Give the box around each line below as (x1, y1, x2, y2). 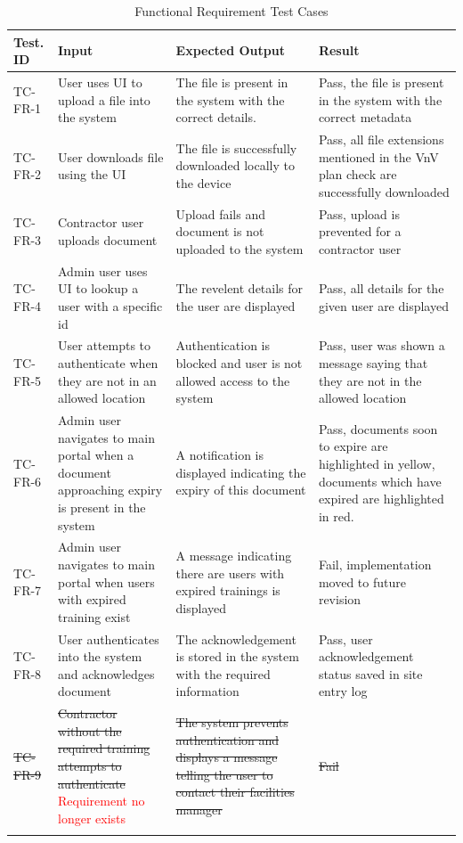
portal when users (58, 572, 155, 591)
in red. (318, 506, 354, 525)
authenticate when (58, 353, 158, 372)
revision (318, 590, 361, 609)
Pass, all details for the (318, 279, 444, 298)
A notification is (175, 446, 264, 464)
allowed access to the (175, 371, 290, 389)
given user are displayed (318, 296, 449, 315)
